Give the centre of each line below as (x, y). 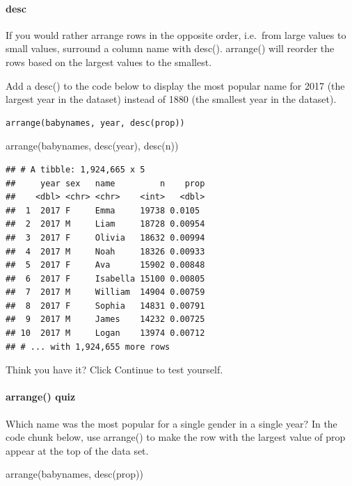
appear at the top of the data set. (77, 450)
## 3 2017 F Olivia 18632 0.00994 (105, 237)
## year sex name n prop (105, 183)
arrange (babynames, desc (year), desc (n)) (92, 146)
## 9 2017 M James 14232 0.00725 (105, 319)
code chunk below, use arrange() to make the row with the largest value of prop (176, 437)
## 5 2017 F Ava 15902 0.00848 (105, 265)
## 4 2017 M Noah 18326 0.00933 (105, 251)
